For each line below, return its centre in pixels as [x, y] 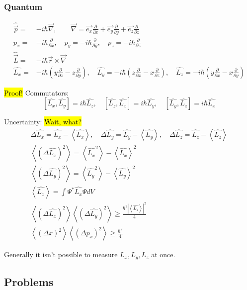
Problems [29, 281]
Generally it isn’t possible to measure [61, 254]
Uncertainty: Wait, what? [43, 122]
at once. [163, 254]
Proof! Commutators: [37, 92]
